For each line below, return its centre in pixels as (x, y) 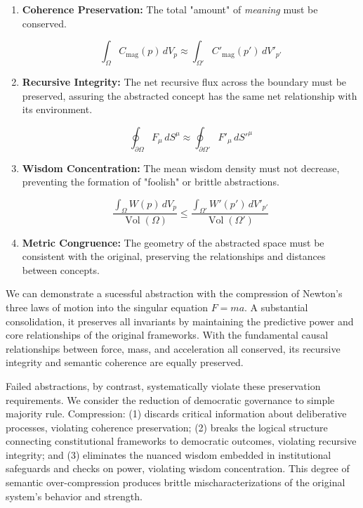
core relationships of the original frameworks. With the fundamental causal (167, 335)
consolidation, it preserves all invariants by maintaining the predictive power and (180, 321)
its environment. (57, 109)
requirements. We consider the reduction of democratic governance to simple (170, 399)
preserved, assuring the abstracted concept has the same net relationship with (190, 95)
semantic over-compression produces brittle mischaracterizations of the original (176, 482)
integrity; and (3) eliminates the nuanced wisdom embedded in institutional (169, 454)
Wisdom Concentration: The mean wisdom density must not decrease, (181, 168)
